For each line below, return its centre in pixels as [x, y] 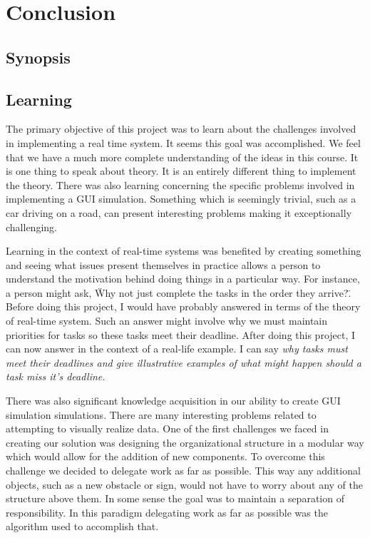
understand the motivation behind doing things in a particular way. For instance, [183, 279]
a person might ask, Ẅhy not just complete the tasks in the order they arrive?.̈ [179, 292]
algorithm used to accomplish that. [82, 526]
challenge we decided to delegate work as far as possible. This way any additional [183, 471]
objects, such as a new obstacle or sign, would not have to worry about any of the [184, 484]
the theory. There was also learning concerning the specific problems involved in [180, 184]
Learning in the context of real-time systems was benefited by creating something [184, 251]
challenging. [31, 227]
